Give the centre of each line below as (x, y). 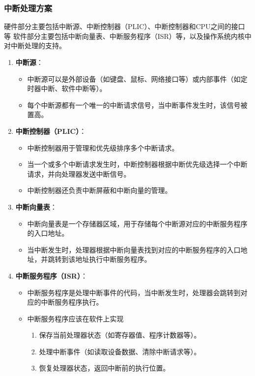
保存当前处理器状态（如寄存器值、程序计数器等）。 (120, 335)
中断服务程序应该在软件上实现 (75, 318)
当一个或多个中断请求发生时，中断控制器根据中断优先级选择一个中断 (137, 164)
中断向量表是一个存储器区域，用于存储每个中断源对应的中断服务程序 (137, 223)
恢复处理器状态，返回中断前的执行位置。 (104, 368)
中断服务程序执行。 (72, 302)
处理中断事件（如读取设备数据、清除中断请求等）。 (120, 351)
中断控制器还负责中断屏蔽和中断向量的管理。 (99, 190)
